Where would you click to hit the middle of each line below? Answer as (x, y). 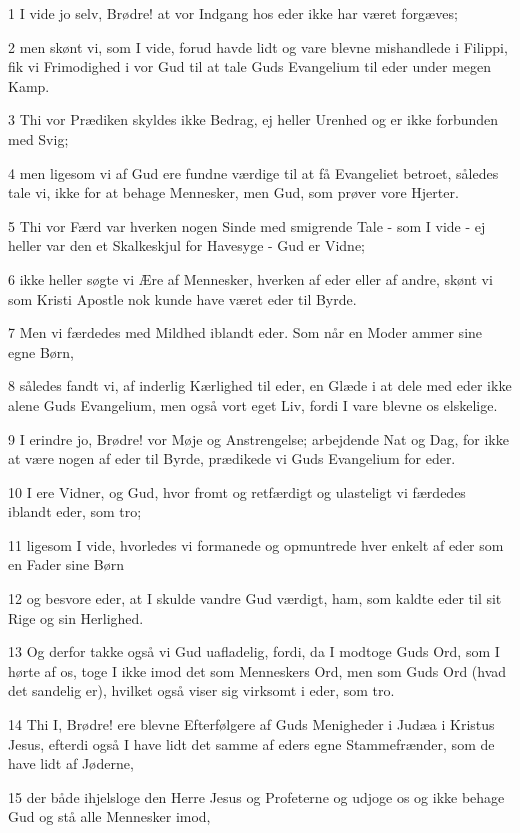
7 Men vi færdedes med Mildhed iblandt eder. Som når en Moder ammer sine (245, 332)
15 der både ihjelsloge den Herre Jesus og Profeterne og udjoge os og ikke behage (256, 796)
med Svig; (38, 138)
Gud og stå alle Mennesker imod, (109, 816)
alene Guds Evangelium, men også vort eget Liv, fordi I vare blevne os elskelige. (253, 404)
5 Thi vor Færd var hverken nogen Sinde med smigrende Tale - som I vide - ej (247, 225)
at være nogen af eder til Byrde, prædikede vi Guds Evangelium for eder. (232, 458)
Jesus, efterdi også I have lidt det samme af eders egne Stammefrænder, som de (251, 743)
